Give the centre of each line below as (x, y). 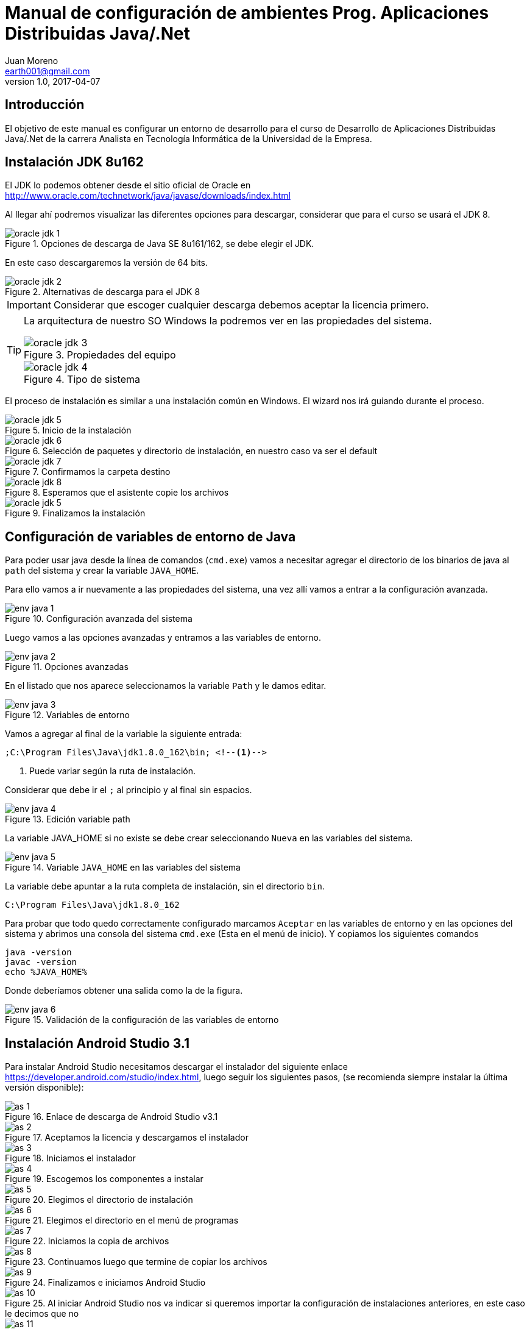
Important (29, 305)
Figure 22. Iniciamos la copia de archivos (87, 1241)
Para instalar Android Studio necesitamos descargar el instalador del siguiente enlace (176, 1067)
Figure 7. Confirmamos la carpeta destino (88, 472)
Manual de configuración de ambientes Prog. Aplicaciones (247, 13)
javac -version (41, 962)
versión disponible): (44, 1088)
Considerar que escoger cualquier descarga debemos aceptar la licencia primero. (241, 305)
